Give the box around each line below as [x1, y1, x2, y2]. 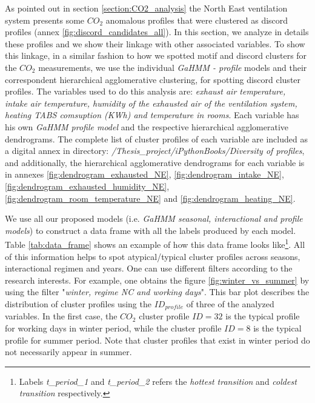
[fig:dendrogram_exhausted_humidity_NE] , [5, 179, 170, 192]
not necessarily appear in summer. [5, 345, 132, 358]
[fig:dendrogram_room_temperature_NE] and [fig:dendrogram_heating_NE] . [5, 192, 296, 204]
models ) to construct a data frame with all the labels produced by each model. [5, 224, 296, 236]
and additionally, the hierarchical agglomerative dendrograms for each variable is [5, 156, 305, 168]
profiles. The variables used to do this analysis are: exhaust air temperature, [5, 85, 286, 98]
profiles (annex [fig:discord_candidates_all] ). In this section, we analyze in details [5, 25, 309, 38]
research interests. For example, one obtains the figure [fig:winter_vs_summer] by [5, 273, 310, 286]
